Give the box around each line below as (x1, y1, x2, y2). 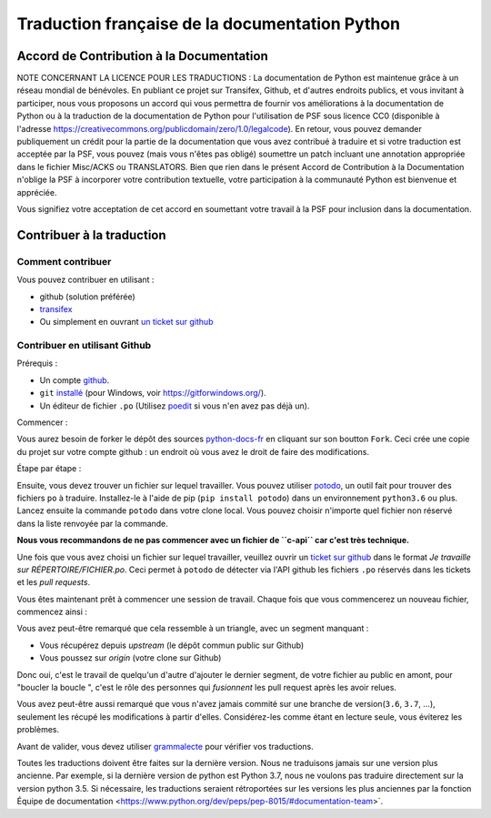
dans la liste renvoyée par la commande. (16, 518, 168, 529)
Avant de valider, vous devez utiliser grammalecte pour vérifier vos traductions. (16, 741, 314, 752)
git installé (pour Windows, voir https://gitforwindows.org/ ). (39, 388, 267, 399)
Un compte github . (39, 374, 110, 386)
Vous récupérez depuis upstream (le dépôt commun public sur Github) (39, 640, 305, 651)
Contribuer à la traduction (16, 227, 167, 243)
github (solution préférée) (39, 291, 135, 302)
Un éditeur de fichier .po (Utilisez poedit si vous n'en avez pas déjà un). (39, 400, 310, 411)
